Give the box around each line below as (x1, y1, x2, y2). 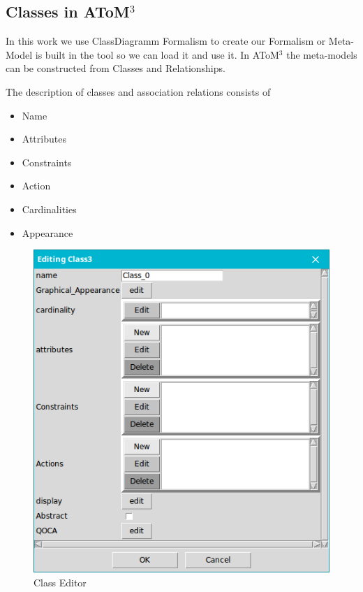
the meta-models (286, 47, 357, 62)
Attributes (22, 131, 66, 146)
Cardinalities (22, 201, 77, 216)
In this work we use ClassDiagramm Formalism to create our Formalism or (6, 34, 326, 48)
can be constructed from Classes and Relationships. (6, 61, 225, 75)
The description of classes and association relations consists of (6, 84, 271, 99)
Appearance (22, 225, 73, 240)
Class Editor (34, 575, 87, 589)
